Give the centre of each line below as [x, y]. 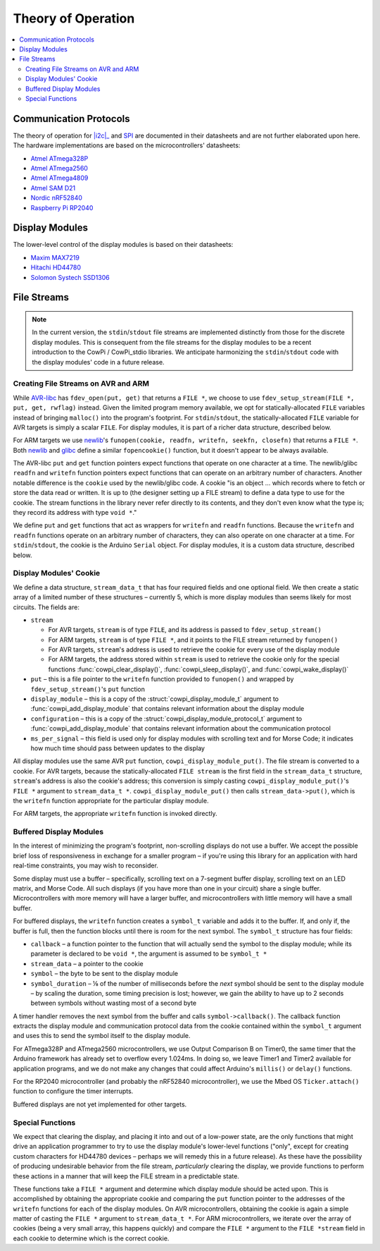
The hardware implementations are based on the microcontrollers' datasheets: [127, 145]
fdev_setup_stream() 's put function [88, 689]
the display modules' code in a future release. [98, 362]
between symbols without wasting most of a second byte [114, 1003]
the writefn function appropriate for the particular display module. [111, 800]
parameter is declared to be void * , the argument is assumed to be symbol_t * [149, 954]
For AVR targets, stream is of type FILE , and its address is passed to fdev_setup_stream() [185, 630]
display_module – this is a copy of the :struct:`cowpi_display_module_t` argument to [155, 699]
